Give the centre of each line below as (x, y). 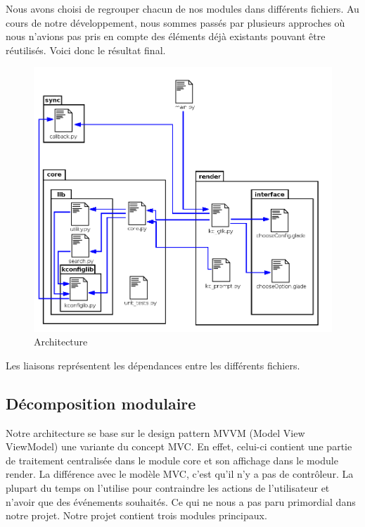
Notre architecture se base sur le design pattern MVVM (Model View (155, 432)
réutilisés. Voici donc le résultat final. (86, 50)
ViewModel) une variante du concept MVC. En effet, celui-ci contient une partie (179, 446)
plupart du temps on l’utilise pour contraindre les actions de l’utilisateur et (168, 488)
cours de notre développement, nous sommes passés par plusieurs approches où (175, 22)
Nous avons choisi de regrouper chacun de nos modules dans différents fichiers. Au (182, 8)
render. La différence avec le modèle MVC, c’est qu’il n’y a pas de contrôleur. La (180, 474)
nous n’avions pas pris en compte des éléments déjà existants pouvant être (166, 36)
